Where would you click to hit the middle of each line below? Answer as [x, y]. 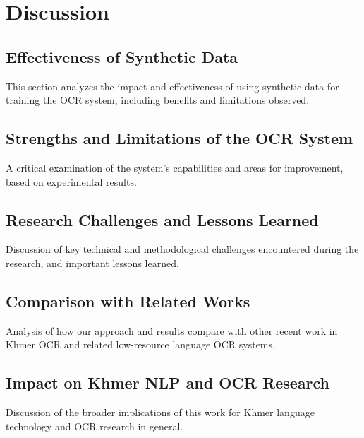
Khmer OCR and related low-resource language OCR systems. [140, 344]
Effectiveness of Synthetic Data [122, 56]
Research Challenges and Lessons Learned [162, 219]
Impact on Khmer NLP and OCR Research [168, 383]
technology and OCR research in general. [95, 426]
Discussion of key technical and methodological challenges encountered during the [182, 249]
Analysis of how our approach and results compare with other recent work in [172, 330]
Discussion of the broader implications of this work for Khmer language [160, 412]
